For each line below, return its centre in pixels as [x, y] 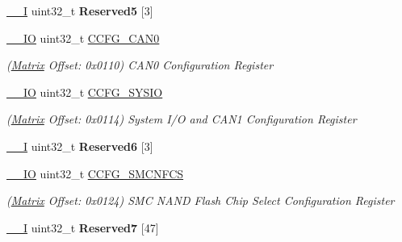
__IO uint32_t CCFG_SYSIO [85, 92]
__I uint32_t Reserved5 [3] [80, 10]
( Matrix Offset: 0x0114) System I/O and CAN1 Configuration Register [182, 119]
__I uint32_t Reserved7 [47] [83, 227]
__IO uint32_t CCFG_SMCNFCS [95, 173]
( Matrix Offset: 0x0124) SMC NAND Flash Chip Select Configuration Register [201, 200]
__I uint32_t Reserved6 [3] [80, 146]
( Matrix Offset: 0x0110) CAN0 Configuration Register [140, 65]
